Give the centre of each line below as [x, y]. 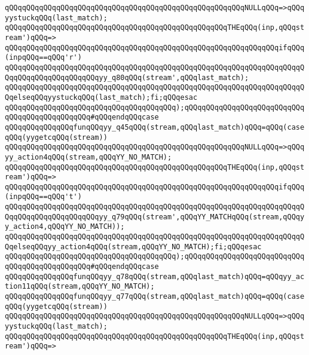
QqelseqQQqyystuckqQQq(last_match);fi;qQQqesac [101, 97]
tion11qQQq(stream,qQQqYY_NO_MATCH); [80, 287]
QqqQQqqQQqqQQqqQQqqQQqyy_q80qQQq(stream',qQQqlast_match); [127, 77]
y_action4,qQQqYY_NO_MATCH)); [65, 227]
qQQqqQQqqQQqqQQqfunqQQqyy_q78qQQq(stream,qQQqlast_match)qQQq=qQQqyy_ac [155, 276]
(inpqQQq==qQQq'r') [43, 58]
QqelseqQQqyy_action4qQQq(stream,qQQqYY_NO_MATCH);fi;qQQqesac [133, 247]
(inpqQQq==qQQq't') [43, 197]
